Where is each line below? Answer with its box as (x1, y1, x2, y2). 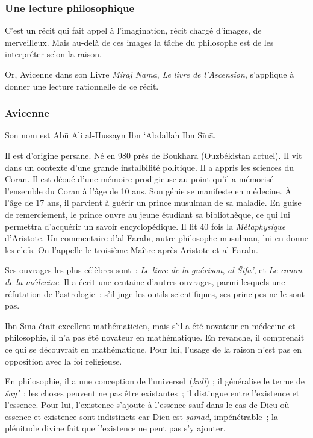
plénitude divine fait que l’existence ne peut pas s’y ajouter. (5, 422, 226, 434)
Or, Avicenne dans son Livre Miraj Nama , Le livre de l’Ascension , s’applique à (5, 68, 294, 80)
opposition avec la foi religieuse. (5, 354, 122, 367)
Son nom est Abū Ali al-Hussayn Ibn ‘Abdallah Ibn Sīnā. (5, 129, 216, 141)
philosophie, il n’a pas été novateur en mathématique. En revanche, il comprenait (5, 331, 305, 344)
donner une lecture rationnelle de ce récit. (5, 79, 159, 92)
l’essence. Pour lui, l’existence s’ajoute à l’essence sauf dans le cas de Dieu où (5, 398, 290, 411)
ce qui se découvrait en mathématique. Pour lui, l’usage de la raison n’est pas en (5, 342, 302, 355)
